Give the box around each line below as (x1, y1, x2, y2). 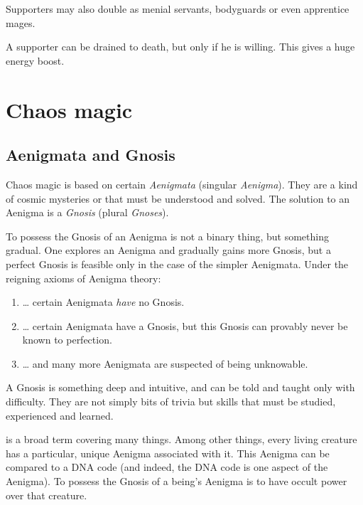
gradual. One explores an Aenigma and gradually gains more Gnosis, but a (6, 243, 331, 257)
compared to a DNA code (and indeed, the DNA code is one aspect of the (6, 459, 328, 474)
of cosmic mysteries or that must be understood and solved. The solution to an (6, 191, 350, 206)
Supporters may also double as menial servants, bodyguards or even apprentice (6, 1, 350, 16)
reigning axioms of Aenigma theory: (6, 270, 161, 285)
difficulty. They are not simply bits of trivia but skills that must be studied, (6, 394, 336, 409)
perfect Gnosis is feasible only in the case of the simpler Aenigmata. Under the (6, 256, 349, 271)
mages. (6, 15, 36, 30)
